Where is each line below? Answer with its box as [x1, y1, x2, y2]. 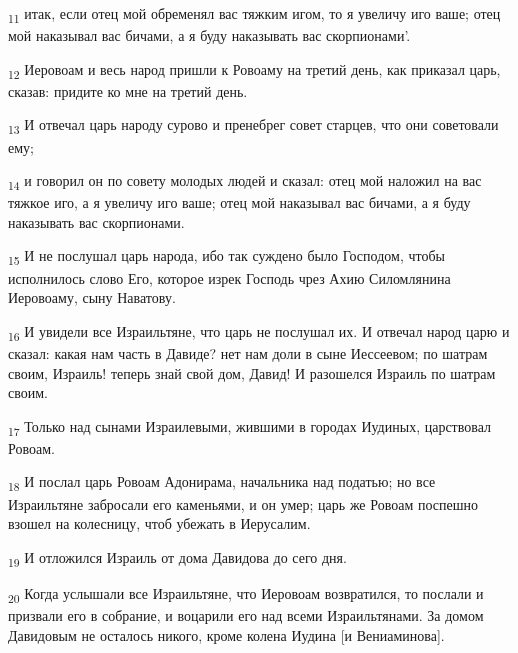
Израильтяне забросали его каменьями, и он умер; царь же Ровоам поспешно [8, 493, 478, 514]
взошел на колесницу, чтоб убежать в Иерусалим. [8, 513, 311, 534]
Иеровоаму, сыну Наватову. [8, 287, 176, 308]
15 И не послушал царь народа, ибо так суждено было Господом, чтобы [8, 245, 445, 269]
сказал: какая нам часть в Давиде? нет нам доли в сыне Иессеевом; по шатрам [8, 342, 488, 363]
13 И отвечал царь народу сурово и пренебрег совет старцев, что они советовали [8, 114, 499, 138]
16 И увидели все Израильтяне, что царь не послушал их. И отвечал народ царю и [8, 320, 510, 344]
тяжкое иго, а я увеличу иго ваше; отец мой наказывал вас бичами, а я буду [8, 192, 471, 213]
